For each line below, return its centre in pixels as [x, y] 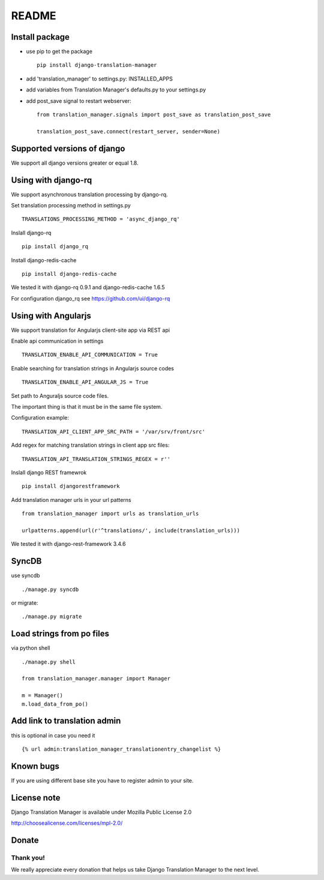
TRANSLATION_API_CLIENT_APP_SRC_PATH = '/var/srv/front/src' [113, 432]
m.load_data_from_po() [55, 704]
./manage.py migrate [52, 617]
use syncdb [25, 576]
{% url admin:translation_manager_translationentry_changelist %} [121, 749]
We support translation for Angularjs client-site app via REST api [91, 330]
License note [36, 797]
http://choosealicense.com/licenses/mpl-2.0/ [67, 823]
